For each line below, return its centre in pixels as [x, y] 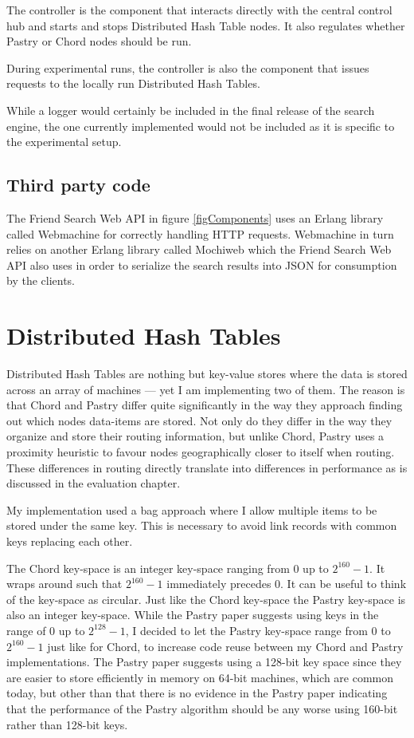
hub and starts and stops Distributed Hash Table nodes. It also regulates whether [206, 25]
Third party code [78, 185]
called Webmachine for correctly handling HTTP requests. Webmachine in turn [200, 233]
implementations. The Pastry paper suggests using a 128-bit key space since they [204, 662]
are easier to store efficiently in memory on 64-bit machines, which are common [200, 677]
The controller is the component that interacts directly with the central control [199, 10]
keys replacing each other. [70, 541]
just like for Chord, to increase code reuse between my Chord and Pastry [225, 646]
